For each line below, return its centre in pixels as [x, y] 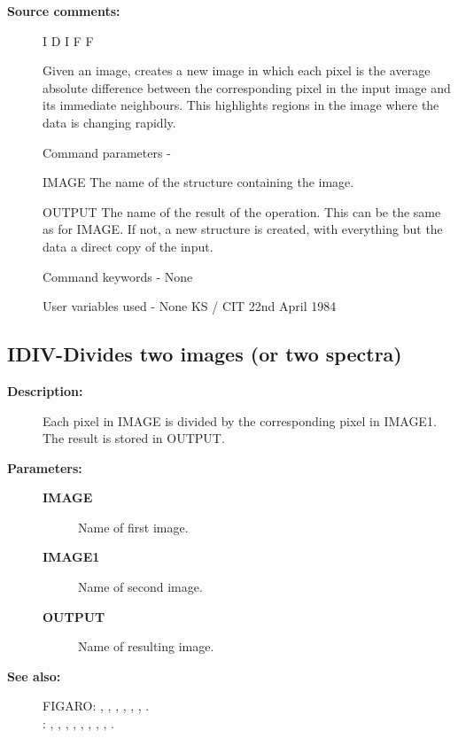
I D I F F [68, 40]
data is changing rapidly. [109, 122]
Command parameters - [107, 152]
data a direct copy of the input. [128, 246]
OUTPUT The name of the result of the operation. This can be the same [242, 211]
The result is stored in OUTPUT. [134, 438]
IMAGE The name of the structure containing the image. [198, 182]
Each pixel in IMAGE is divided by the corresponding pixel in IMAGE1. [240, 420]
